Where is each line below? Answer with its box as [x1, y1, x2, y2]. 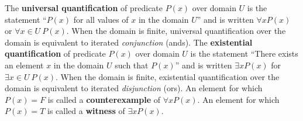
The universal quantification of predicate [5, 2, 163, 13]
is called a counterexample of [47, 93, 160, 105]
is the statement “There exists [190, 47, 298, 60]
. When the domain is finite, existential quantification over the [56, 70, 280, 82]
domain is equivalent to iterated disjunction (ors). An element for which [5, 82, 263, 94]
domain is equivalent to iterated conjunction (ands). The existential [5, 36, 253, 48]
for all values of [73, 13, 129, 25]
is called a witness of [47, 105, 125, 117]
